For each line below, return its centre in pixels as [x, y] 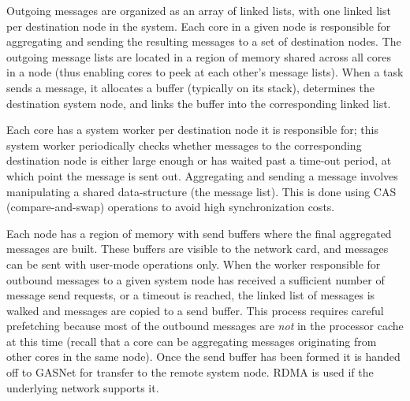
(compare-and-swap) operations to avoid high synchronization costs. [171, 207]
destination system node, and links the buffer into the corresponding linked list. [199, 103]
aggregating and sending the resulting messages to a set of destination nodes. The [204, 41]
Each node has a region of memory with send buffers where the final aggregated [199, 233]
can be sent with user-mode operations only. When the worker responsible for [194, 264]
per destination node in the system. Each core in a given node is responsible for [199, 26]
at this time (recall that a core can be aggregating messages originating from [192, 341]
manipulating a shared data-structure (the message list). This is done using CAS [201, 191]
